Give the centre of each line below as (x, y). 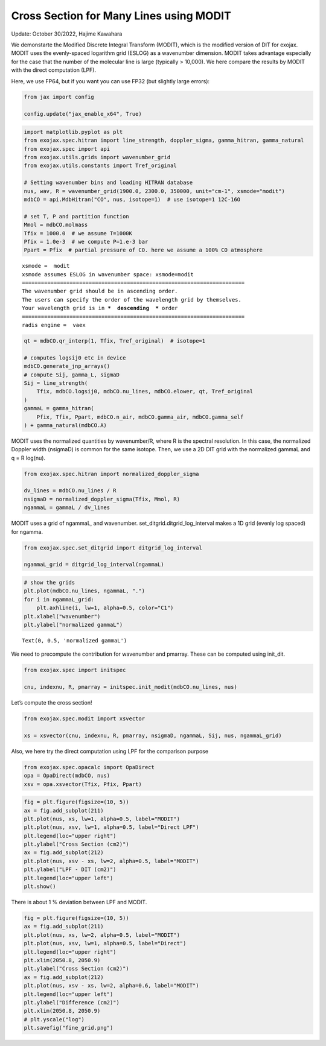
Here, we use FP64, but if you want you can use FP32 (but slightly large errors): (110, 81)
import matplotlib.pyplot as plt (73, 132)
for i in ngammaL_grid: (59, 599)
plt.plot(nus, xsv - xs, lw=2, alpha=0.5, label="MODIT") (111, 861)
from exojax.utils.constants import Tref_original (101, 166)
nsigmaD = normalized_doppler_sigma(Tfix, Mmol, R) (102, 499)
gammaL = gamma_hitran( (59, 408)
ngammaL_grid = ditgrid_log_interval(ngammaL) (94, 565)
